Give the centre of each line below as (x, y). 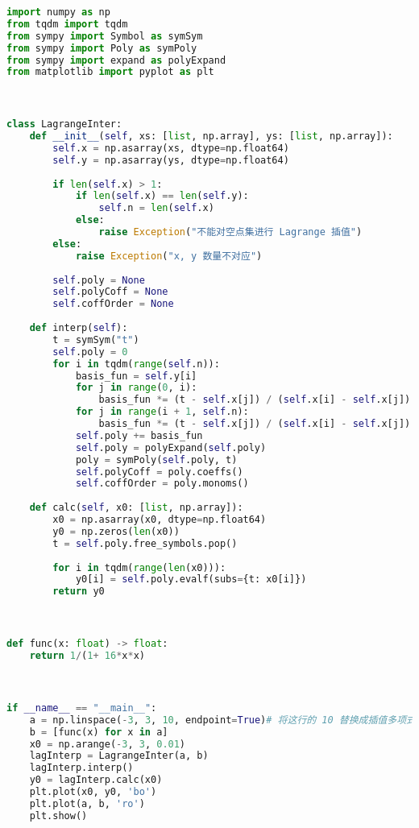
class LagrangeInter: (64, 124)
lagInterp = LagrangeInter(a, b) (119, 756)
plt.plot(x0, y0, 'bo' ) (93, 792)
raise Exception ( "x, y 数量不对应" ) (169, 256)
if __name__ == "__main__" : (82, 708)
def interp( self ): (79, 328)
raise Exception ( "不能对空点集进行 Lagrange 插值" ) (230, 232)
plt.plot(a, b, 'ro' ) (87, 803)
